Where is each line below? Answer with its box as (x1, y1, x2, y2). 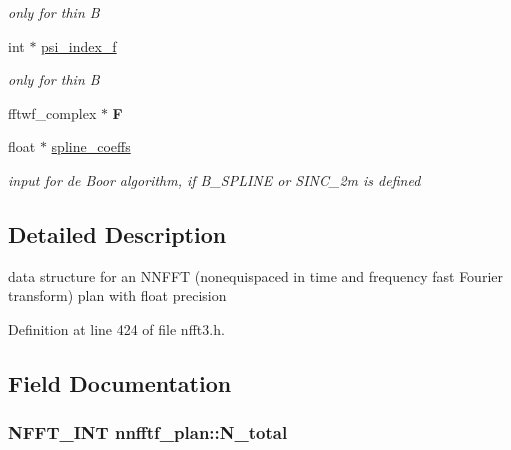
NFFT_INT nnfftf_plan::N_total (8, 420, 288, 445)
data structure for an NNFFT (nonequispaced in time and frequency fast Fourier (8, 265, 503, 286)
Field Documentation (8, 367, 232, 398)
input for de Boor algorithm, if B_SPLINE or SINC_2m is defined (8, 169, 421, 190)
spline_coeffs (51, 136, 131, 157)
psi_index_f (41, 35, 117, 56)
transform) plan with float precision (8, 285, 227, 306)
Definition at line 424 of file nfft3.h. (8, 318, 225, 339)
